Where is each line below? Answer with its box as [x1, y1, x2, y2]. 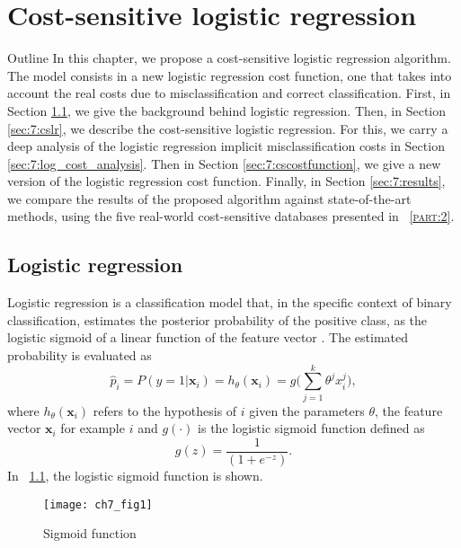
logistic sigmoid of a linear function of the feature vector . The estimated [7, 328, 409, 347]
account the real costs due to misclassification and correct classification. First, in [7, 84, 451, 102]
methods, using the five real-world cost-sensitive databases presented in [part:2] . [7, 207, 455, 225]
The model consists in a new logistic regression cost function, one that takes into [7, 66, 452, 84]
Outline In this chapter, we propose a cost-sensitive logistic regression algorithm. [7, 49, 451, 67]
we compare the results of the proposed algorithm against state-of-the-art [7, 189, 412, 208]
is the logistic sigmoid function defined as [198, 419, 425, 438]
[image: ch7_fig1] [43, 498, 153, 511]
